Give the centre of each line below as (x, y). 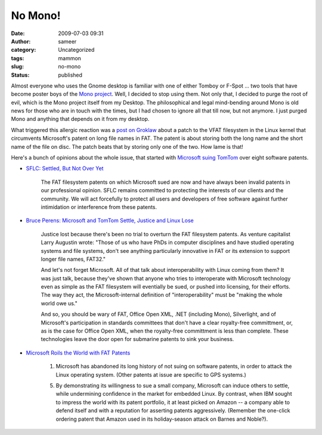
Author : (21, 41)
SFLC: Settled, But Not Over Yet (65, 168)
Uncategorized (76, 50)
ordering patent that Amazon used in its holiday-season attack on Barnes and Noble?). (162, 419)
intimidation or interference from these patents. (99, 207)
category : (24, 50)
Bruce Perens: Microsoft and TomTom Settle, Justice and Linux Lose (110, 221)
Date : (18, 33)
